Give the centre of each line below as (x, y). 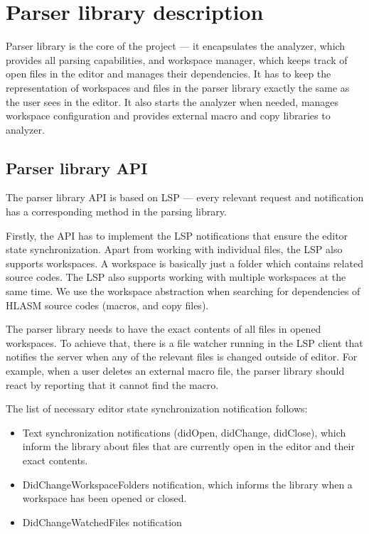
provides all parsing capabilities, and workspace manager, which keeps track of (177, 59)
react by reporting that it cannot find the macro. (112, 384)
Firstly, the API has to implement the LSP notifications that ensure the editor (177, 235)
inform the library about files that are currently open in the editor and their (188, 446)
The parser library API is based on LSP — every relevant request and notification (185, 197)
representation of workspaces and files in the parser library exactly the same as (178, 87)
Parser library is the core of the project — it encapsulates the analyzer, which (176, 46)
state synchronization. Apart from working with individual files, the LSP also (174, 249)
